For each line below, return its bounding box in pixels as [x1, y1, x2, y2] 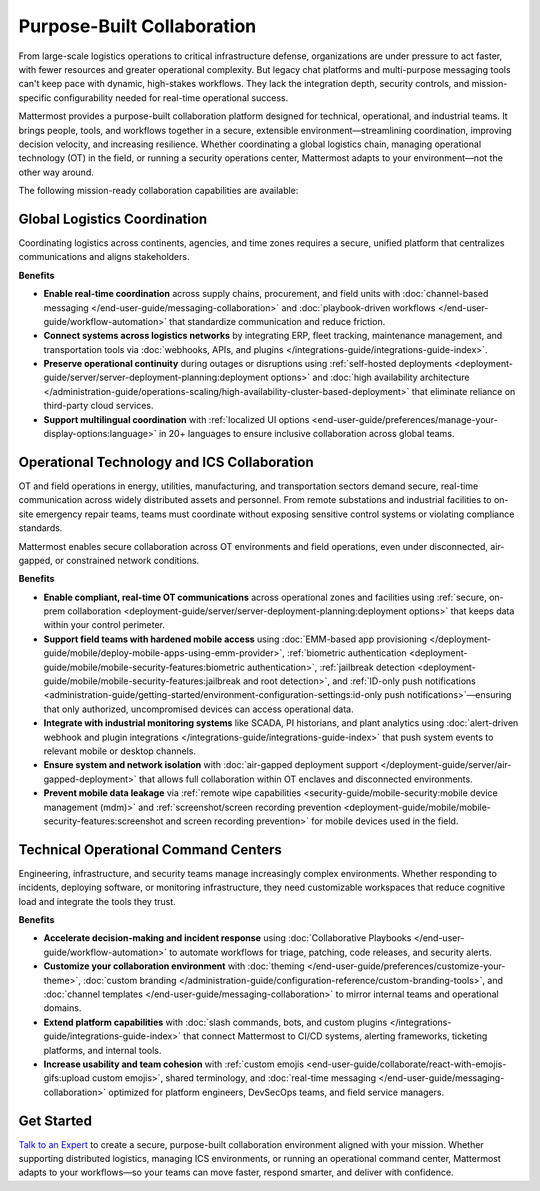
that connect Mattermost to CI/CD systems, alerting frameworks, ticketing [183, 1030, 488, 1042]
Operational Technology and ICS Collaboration [18, 453, 314, 470]
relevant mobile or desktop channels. [43, 745, 197, 757]
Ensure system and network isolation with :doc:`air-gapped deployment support [43, 759, 379, 771]
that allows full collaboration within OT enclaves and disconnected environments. [138, 773, 474, 785]
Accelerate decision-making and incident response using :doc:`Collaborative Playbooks [43, 932, 412, 944]
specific [18, 91, 52, 104]
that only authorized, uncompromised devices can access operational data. [43, 703, 354, 715]
